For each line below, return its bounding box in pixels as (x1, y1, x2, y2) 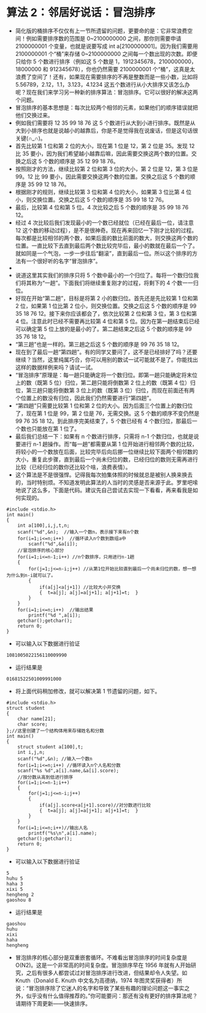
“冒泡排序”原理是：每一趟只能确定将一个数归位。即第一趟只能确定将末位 (15, 371, 198, 378)
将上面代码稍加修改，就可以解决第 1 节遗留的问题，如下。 (15, 687, 161, 694)
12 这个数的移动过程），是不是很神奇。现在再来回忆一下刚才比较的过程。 (15, 227, 197, 234)
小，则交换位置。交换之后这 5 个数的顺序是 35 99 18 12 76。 (15, 196, 167, 203)
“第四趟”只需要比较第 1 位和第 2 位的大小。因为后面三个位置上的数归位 (15, 402, 193, 409)
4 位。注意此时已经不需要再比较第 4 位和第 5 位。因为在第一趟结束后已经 (15, 317, 200, 325)
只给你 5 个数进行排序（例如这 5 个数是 (15, 58, 115, 65)
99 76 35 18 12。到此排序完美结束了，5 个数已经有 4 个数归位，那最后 (15, 417, 192, 424)
